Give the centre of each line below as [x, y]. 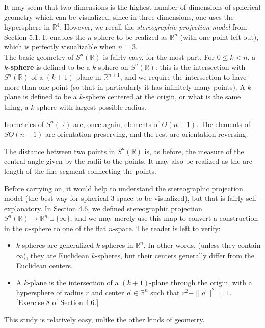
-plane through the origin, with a [201, 282]
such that [165, 292]
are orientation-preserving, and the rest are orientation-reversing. [147, 134]
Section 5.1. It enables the [45, 36]
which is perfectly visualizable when [60, 47]
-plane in [87, 77]
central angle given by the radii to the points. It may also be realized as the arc [128, 161]
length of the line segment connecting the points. [80, 171]
